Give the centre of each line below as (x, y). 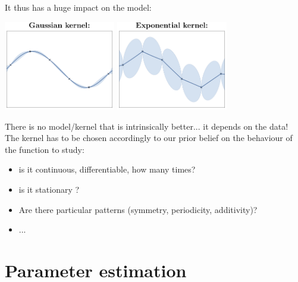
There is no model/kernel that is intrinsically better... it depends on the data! (147, 126)
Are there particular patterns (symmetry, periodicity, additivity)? (138, 209)
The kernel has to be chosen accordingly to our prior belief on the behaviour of (149, 138)
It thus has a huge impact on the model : (78, 7)
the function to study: (45, 149)
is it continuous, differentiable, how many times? (107, 169)
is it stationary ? (49, 189)
